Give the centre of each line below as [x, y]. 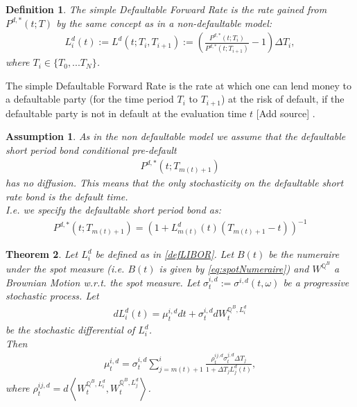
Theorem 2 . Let [42, 254]
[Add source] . [286, 113]
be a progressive [316, 282]
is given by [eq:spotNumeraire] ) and [234, 269]
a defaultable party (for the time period [90, 99]
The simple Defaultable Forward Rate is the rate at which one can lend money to [178, 85]
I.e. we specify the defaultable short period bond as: [114, 210]
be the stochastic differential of [70, 330]
